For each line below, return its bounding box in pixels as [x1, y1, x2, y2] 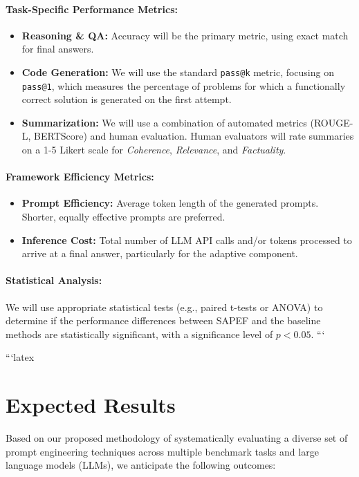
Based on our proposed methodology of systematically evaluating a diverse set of [6, 431, 348, 445]
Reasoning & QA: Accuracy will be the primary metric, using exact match [21, 28, 349, 42]
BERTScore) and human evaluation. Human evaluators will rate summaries [34, 129, 354, 143]
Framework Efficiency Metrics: [6, 169, 154, 184]
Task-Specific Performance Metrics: [6, 1, 178, 16]
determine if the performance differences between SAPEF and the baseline [6, 313, 321, 328]
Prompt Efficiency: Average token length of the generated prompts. [21, 196, 319, 210]
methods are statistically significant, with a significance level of [6, 326, 273, 341]
